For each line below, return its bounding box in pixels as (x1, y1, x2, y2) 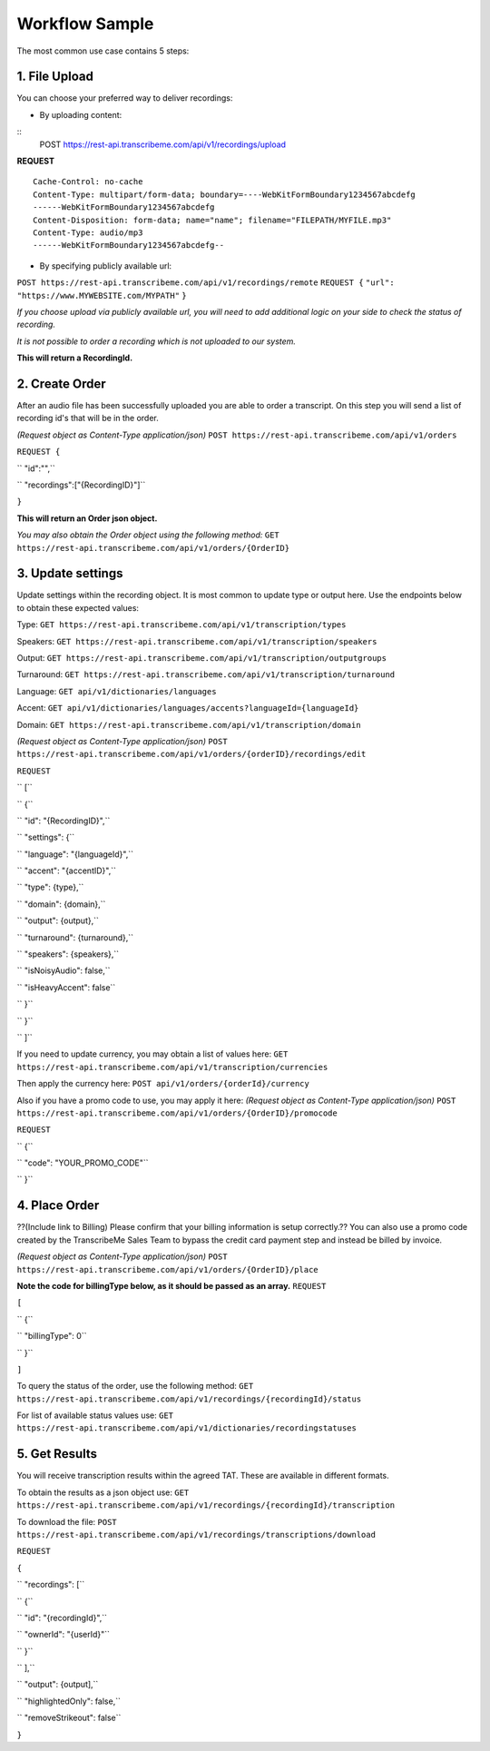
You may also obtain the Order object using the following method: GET (16, 529, 280, 540)
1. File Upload (16, 69, 94, 84)
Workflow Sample (16, 14, 154, 34)
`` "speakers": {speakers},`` (16, 949, 120, 959)
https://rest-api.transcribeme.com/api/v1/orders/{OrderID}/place (16, 1264, 319, 1274)
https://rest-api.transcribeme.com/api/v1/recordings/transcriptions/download (16, 1530, 377, 1540)
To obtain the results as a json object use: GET (16, 1487, 190, 1498)
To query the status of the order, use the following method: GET (16, 1381, 254, 1392)
